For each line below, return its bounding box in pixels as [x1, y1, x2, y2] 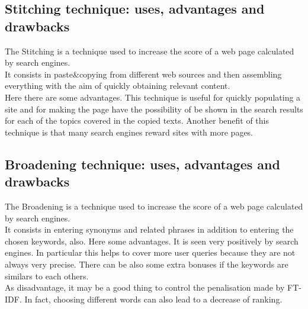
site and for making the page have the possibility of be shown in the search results [5, 102, 303, 115]
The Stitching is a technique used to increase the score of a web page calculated [5, 44, 294, 57]
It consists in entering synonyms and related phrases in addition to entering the [5, 223, 294, 236]
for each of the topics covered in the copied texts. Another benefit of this [5, 114, 269, 127]
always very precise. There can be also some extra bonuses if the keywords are [5, 257, 288, 270]
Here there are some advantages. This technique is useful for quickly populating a [5, 91, 301, 103]
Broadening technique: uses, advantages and [5, 154, 280, 173]
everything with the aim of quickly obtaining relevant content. [5, 79, 230, 92]
